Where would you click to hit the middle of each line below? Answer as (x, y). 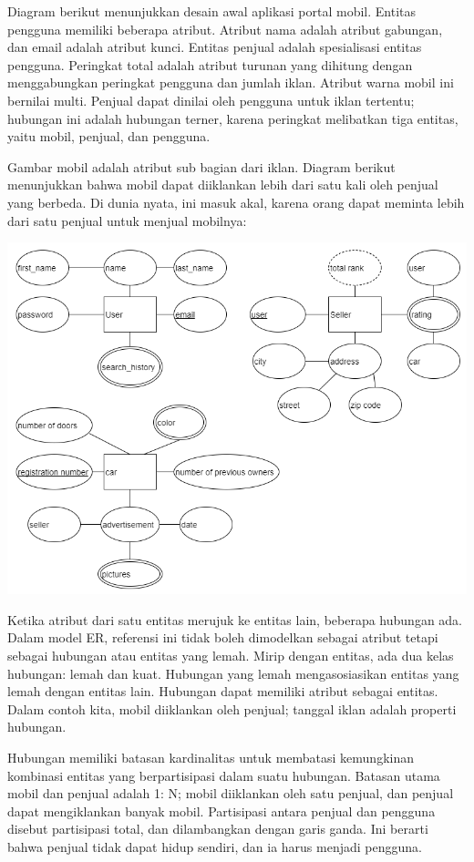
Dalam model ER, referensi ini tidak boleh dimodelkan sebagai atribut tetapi (223, 637)
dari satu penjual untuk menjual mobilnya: (127, 220)
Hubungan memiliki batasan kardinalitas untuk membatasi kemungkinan (211, 758)
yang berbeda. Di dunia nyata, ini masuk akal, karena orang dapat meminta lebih (236, 202)
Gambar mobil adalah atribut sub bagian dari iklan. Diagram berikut (201, 166)
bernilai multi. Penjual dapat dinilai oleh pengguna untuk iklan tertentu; (211, 100)
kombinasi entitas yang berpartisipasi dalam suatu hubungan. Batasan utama (224, 775)
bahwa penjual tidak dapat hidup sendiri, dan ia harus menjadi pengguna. (215, 847)
